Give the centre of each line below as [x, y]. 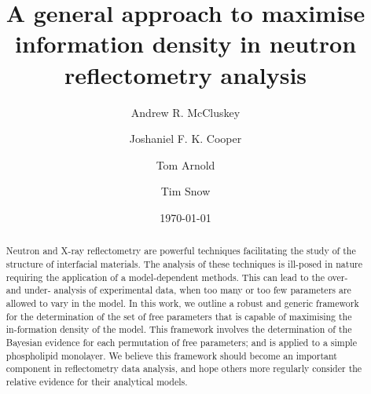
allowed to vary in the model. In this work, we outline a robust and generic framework [182, 303]
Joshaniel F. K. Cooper [185, 139]
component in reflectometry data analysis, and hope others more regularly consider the [184, 368]
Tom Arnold [185, 164]
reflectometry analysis [185, 74]
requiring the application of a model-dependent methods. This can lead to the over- [177, 277]
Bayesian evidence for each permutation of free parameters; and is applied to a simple [181, 342]
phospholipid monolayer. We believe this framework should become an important [171, 355]
